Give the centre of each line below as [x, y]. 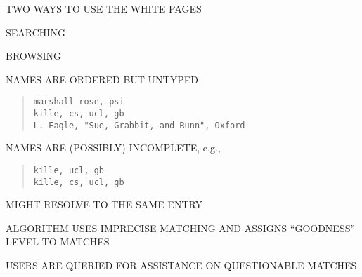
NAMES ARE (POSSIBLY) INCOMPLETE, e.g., [113, 148]
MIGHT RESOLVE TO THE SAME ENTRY [104, 204]
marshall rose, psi [79, 102]
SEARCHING [35, 32]
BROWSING [34, 56]
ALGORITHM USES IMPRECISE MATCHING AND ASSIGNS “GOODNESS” [181, 228]
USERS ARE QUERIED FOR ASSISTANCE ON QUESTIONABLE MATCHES [181, 265]
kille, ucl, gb [69, 170]
